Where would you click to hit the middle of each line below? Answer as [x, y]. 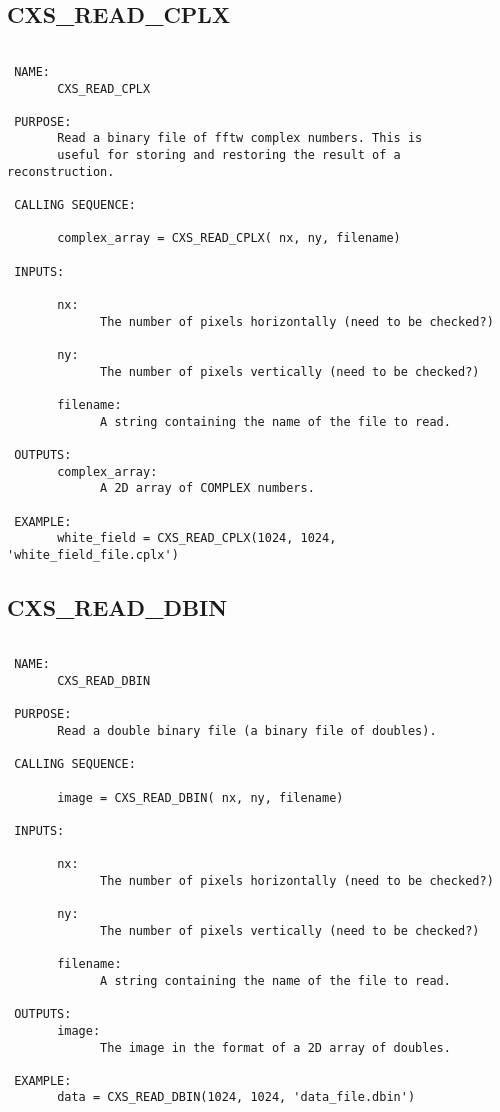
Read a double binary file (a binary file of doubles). [247, 731]
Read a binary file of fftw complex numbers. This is [240, 138]
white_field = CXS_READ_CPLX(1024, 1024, [197, 538]
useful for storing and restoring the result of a [229, 155]
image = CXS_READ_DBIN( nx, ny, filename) [200, 797]
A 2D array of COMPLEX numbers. [207, 488]
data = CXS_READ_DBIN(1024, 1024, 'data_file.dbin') [236, 1097]
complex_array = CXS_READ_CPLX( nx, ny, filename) [229, 238]
